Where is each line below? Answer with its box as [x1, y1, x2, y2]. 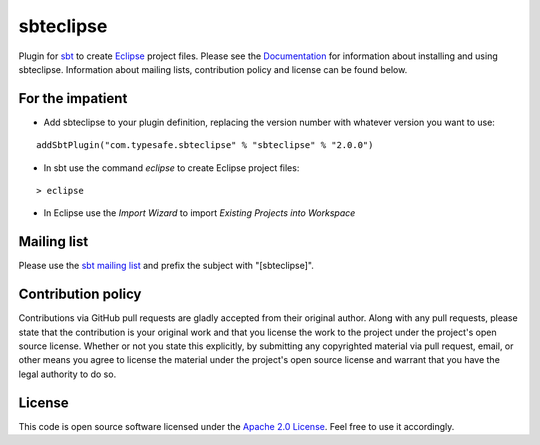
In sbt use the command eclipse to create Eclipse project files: [43, 161, 300, 174]
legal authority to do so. [18, 368, 117, 380]
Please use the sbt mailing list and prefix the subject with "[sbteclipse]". [18, 260, 314, 272]
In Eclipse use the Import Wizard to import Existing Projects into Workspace [43, 207, 356, 219]
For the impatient [18, 90, 128, 107]
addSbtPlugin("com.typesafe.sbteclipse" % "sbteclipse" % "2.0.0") [36, 140, 374, 151]
